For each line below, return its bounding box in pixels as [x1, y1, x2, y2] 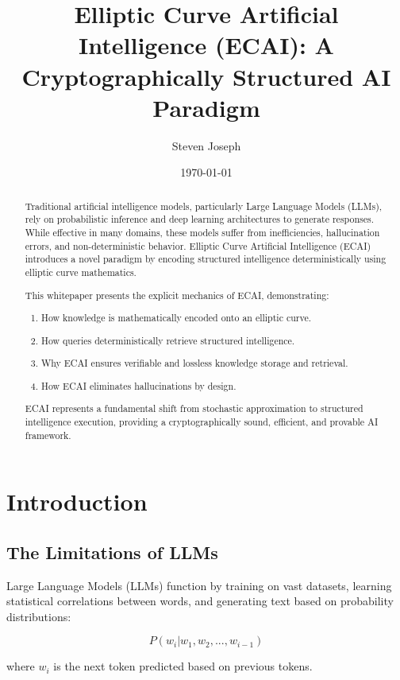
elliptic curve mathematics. [25, 265, 137, 278]
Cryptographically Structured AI [21, 60, 391, 92]
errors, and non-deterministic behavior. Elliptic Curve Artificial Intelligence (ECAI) [25, 239, 371, 252]
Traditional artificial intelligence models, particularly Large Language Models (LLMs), [25, 199, 383, 212]
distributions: [6, 608, 71, 624]
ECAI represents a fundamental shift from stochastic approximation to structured [25, 402, 363, 415]
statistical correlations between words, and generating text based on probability [6, 593, 394, 609]
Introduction [6, 485, 148, 518]
